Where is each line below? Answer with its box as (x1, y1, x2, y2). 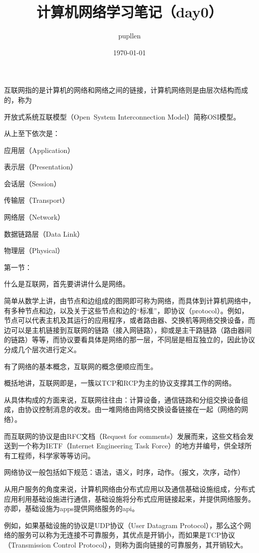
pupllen (118, 30, 141, 41)
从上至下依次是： (4, 128, 60, 138)
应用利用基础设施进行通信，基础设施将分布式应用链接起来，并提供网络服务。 (4, 493, 255, 504)
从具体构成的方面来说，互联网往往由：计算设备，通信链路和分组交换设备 (4, 394, 241, 405)
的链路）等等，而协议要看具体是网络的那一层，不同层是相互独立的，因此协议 (4, 334, 255, 345)
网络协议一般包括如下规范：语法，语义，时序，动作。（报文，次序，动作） (4, 467, 245, 477)
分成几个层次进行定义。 (4, 344, 81, 354)
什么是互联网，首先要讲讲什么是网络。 (4, 278, 129, 289)
